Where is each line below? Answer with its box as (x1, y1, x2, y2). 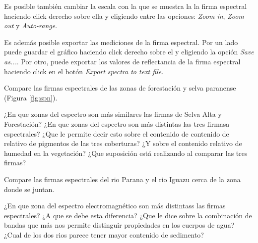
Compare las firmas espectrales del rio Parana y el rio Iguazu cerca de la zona (4, 174, 241, 184)
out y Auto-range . (4, 20, 58, 31)
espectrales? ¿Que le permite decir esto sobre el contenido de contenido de (4, 128, 229, 139)
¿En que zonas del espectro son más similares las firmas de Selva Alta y (4, 109, 222, 119)
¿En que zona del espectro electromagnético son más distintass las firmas (4, 200, 226, 211)
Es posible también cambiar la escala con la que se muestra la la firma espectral (4, 1, 247, 11)
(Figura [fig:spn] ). (4, 92, 58, 102)
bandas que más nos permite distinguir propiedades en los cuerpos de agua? (4, 220, 235, 230)
